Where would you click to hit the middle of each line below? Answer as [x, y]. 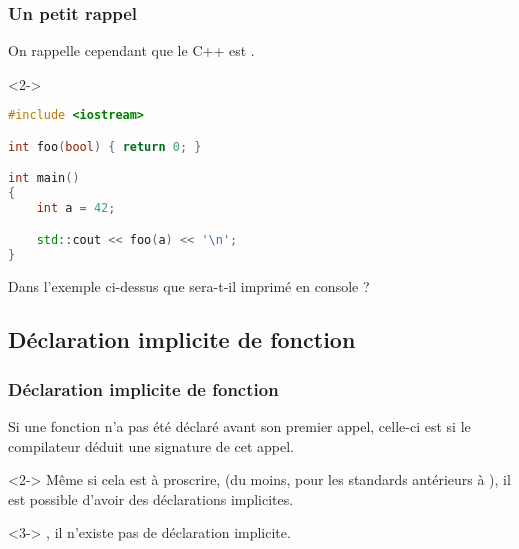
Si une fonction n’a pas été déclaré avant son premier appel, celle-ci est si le [239, 426]
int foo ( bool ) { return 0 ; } [105, 146]
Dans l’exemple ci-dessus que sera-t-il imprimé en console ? [189, 285]
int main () [44, 178]
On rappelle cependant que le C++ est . [131, 50]
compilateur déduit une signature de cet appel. [151, 445]
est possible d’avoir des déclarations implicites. [151, 498]
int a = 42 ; [76, 208]
